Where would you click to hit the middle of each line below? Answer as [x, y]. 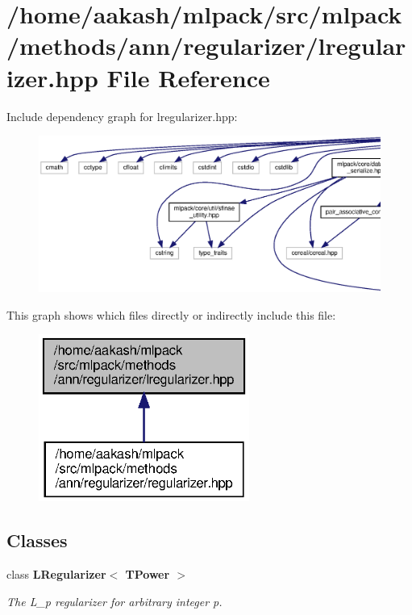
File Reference [188, 77]
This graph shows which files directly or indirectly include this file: [171, 314]
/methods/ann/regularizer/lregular [206, 46]
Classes [37, 540]
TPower [148, 574]
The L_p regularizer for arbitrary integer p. [114, 601]
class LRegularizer [56, 574]
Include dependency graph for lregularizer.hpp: [122, 116]
